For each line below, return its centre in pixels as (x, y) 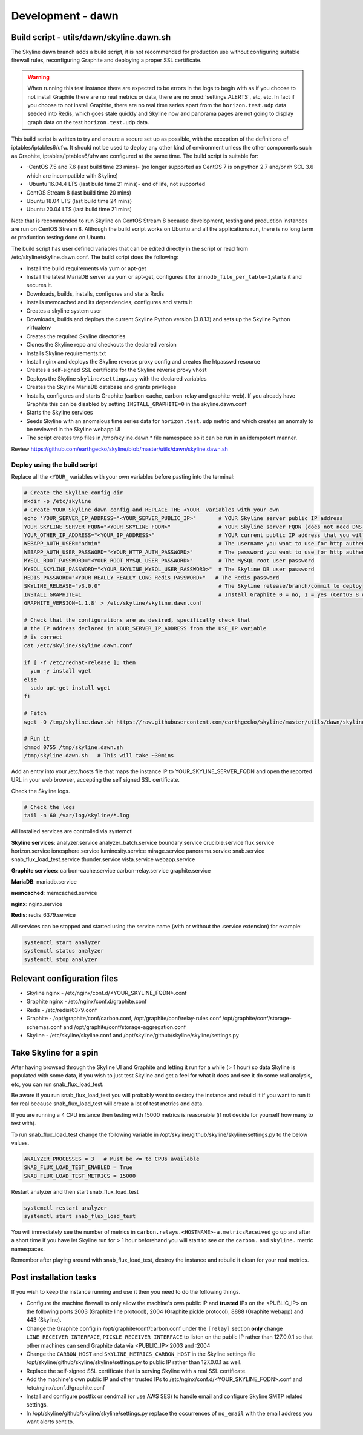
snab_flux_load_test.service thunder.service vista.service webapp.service (103, 859)
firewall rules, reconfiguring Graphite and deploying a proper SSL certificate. (106, 60)
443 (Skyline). (44, 1320)
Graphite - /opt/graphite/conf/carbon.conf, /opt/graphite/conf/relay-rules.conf (124, 1019)
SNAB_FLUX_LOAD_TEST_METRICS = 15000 (80, 1176)
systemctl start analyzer (62, 942)
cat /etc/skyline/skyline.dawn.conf (78, 646)
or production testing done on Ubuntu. (59, 238)
